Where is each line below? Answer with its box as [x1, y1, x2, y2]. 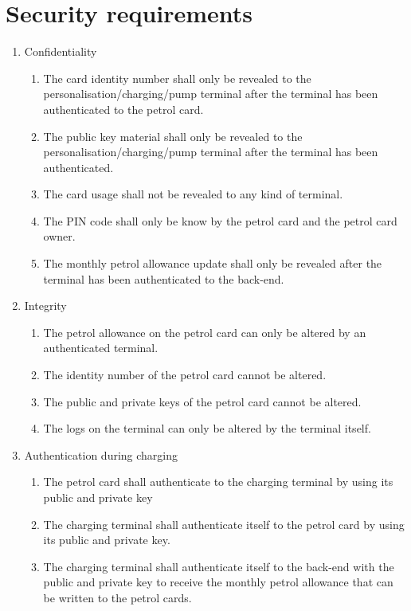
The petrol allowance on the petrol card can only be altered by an [43, 323, 366, 340]
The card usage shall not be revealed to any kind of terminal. [43, 186, 343, 202]
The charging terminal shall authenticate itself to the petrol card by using [43, 515, 405, 532]
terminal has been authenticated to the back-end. [43, 270, 284, 287]
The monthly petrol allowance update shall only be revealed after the [43, 255, 382, 272]
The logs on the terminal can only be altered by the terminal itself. [43, 420, 371, 437]
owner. [43, 228, 76, 245]
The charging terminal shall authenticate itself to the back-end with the [43, 558, 394, 574]
